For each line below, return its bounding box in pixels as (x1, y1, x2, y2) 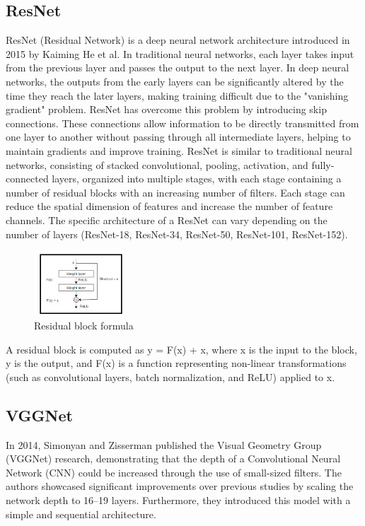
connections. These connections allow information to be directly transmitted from (6, 115, 359, 130)
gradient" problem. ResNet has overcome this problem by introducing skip (6, 102, 327, 117)
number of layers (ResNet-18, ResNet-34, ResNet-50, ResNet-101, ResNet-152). (6, 226, 348, 241)
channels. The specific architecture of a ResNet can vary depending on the (6, 212, 328, 227)
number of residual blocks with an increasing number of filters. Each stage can (6, 185, 345, 199)
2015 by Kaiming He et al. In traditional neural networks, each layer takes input (6, 46, 354, 61)
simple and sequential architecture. (6, 506, 156, 521)
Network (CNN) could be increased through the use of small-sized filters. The (6, 464, 342, 479)
